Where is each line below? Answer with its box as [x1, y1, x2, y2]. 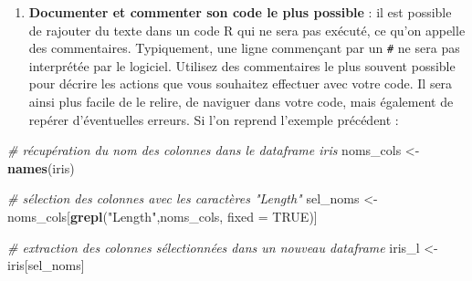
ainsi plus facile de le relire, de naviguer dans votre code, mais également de [28, 92, 454, 111]
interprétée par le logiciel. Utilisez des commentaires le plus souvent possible [28, 56, 456, 75]
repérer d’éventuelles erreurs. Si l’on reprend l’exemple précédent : [28, 109, 399, 129]
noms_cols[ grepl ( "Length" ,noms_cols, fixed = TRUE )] [7, 207, 318, 225]
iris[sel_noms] [7, 255, 85, 275]
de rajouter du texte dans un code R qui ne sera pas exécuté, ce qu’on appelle [28, 20, 466, 39]
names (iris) [7, 158, 75, 177]
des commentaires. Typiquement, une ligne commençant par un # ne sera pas [28, 38, 460, 57]
